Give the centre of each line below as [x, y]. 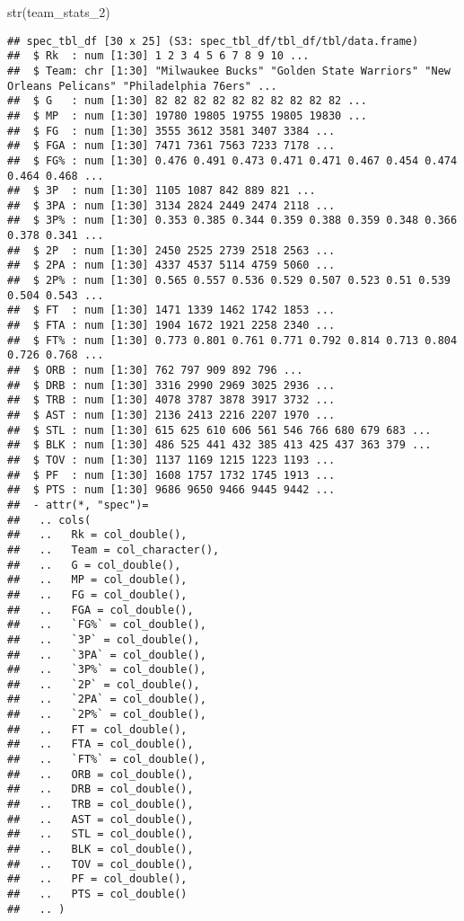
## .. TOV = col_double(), [101, 864]
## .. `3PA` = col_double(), [107, 655]
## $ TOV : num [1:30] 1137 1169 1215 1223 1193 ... [171, 460]
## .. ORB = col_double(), [101, 774]
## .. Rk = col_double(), [97, 535]
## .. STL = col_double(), [101, 834]
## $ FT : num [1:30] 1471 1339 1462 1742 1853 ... [171, 310]
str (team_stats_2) [59, 12]
